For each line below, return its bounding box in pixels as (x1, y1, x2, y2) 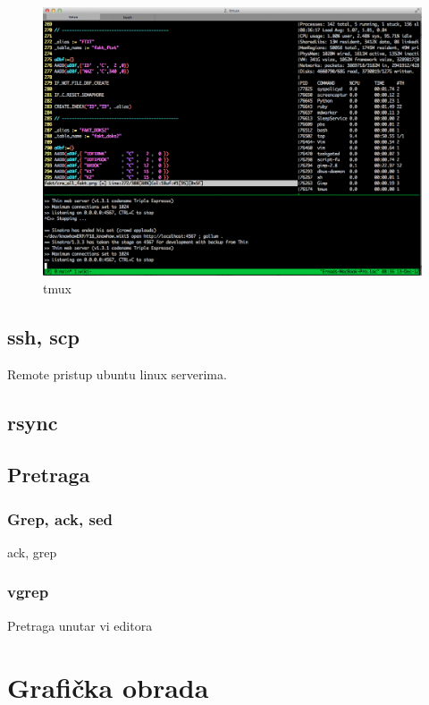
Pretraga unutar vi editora (7, 616, 153, 634)
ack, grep (7, 542, 57, 561)
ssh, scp (7, 322, 80, 350)
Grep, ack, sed (7, 507, 113, 530)
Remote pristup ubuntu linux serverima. (7, 364, 227, 383)
